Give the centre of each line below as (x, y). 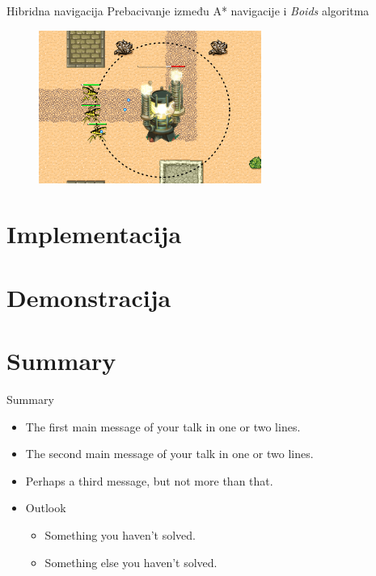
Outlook (46, 508)
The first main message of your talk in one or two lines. (163, 426)
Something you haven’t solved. (120, 535)
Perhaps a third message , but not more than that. (149, 480)
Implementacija (94, 234)
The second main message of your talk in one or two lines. (169, 454)
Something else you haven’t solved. (131, 562)
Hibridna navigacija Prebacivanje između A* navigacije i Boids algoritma (188, 11)
